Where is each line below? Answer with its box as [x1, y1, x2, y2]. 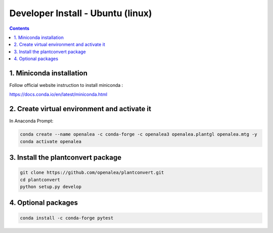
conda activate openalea [20, 138, 82, 144]
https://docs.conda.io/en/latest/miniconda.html [9, 91, 108, 98]
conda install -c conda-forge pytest [20, 215, 114, 221]
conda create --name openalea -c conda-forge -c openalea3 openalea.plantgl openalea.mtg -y [20, 131, 257, 137]
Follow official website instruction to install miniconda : [9, 82, 123, 88]
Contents [9, 25, 30, 31]
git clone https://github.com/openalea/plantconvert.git [20, 170, 164, 175]
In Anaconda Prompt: [9, 118, 54, 124]
